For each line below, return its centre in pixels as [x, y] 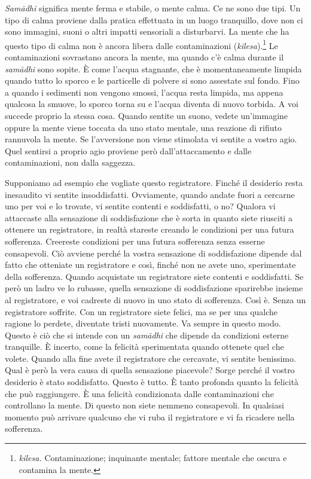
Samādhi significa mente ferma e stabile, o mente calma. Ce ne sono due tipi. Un [153, 8]
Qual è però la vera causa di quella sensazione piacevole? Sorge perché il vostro [150, 370]
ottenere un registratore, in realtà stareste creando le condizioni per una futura [150, 229]
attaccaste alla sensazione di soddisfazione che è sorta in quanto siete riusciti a [149, 217]
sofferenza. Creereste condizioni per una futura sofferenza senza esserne [135, 241]
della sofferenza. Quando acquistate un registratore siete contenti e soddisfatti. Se [154, 276]
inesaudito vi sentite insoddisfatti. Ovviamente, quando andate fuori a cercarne [150, 194]
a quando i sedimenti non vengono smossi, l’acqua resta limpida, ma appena [144, 92]
